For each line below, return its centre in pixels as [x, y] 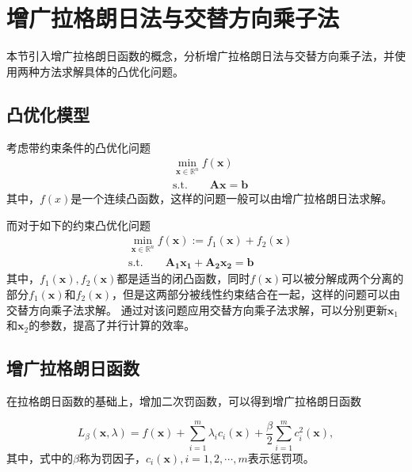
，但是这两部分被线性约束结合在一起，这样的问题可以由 [256, 294]
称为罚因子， [112, 457]
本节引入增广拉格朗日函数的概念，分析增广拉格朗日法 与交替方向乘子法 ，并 [200, 56]
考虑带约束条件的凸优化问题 [78, 147]
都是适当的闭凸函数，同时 [183, 278]
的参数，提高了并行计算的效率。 [112, 325]
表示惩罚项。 [281, 457]
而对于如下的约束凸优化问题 [78, 225]
